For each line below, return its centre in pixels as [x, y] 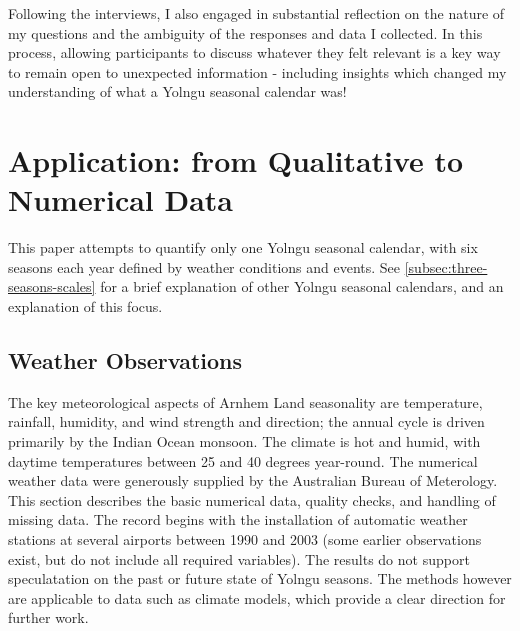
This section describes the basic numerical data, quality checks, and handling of [252, 499]
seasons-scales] [52, 286]
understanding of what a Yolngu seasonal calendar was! [177, 91]
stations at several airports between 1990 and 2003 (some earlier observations [245, 539]
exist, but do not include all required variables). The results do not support [239, 558]
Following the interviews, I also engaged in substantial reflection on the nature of [256, 13]
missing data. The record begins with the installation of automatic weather [238, 519]
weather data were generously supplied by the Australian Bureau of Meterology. [253, 480]
